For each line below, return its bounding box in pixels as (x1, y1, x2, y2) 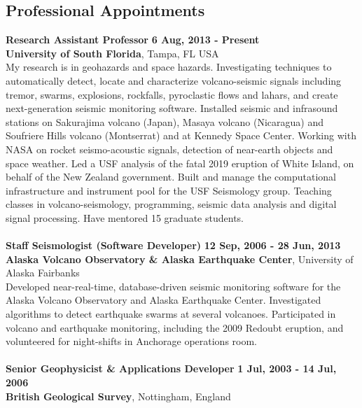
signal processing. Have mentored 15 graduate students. (6, 210, 244, 225)
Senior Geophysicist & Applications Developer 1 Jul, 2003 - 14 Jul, (6, 361, 337, 376)
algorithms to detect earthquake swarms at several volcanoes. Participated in (6, 307, 336, 321)
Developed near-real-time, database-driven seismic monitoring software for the (6, 279, 341, 293)
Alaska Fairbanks (6, 265, 80, 280)
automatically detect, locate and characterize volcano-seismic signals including (6, 73, 342, 87)
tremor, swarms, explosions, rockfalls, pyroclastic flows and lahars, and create (6, 87, 338, 101)
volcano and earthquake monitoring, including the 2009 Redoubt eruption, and (6, 320, 344, 335)
